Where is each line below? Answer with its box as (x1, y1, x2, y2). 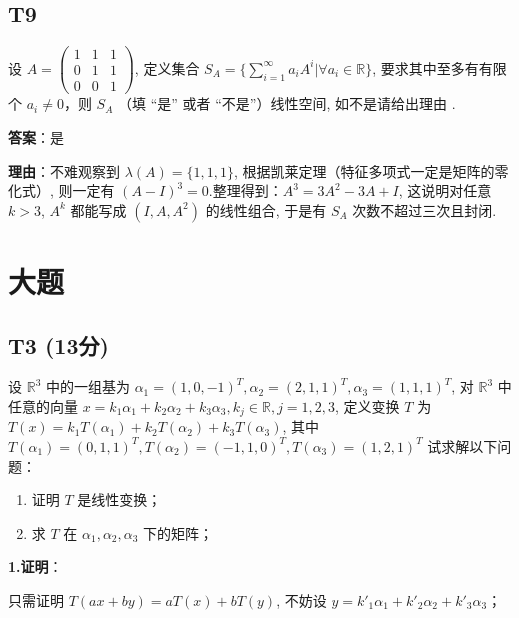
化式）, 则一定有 (8, 180, 115, 201)
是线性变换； (77, 489, 162, 510)
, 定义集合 (134, 57, 200, 78)
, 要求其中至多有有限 (372, 57, 507, 78)
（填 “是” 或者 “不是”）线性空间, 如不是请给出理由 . (117, 93, 456, 114)
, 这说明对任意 (398, 180, 492, 201)
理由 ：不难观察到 (8, 160, 120, 181)
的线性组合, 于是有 (205, 199, 327, 220)
